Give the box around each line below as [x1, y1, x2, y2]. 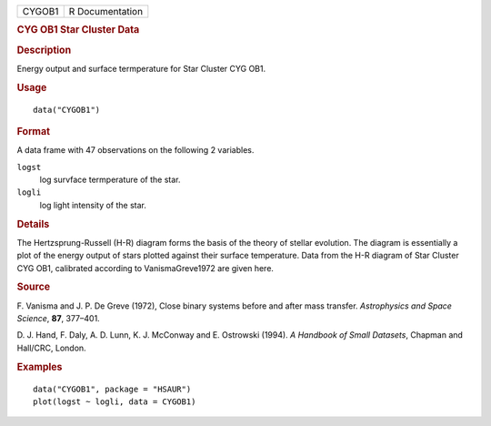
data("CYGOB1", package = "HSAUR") [33, 383, 192, 394]
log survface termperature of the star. [39, 174, 181, 186]
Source [16, 280, 51, 293]
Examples [16, 360, 63, 373]
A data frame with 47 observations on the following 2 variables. [16, 145, 255, 156]
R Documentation [68, 5, 144, 17]
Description [16, 44, 72, 56]
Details [16, 218, 50, 230]
